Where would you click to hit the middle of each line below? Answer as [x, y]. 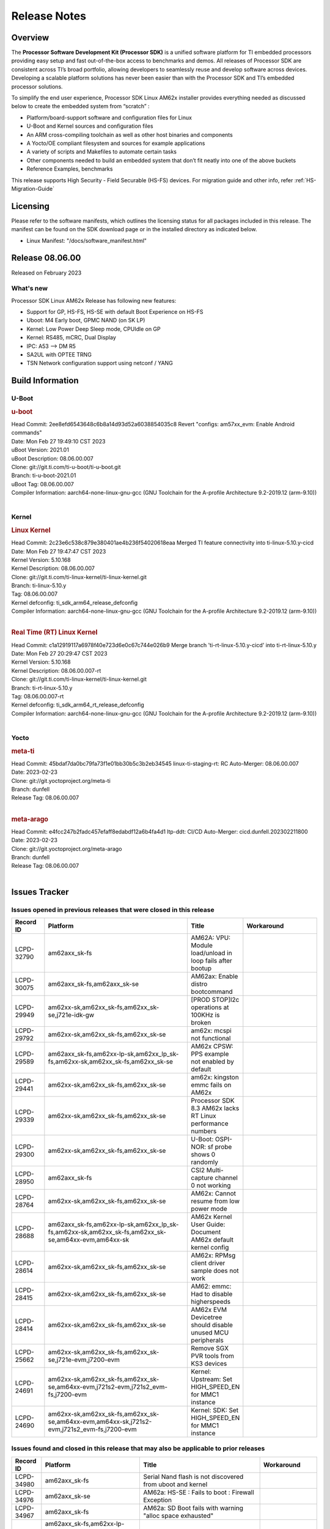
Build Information [45, 381]
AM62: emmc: [211, 1286]
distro [199, 983]
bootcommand [212, 991]
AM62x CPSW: [212, 1046]
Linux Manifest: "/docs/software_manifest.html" [86, 240]
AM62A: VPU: [211, 938]
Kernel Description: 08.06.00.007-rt [56, 670]
